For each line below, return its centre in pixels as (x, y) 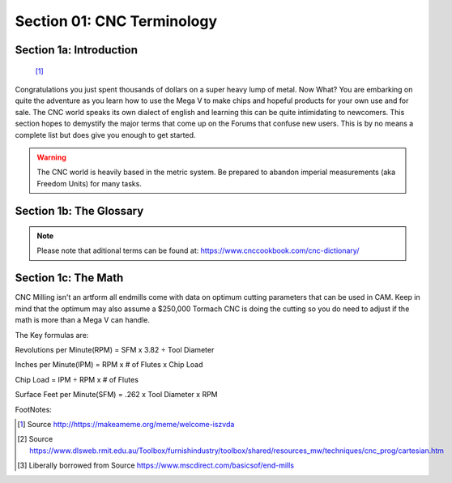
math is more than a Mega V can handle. (82, 320)
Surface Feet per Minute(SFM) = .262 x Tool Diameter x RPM (116, 395)
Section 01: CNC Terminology (116, 21)
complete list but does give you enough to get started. (105, 135)
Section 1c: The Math (69, 278)
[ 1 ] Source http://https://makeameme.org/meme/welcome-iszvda (126, 424)
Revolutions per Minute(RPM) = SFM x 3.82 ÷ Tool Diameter (115, 349)
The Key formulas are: (52, 335)
